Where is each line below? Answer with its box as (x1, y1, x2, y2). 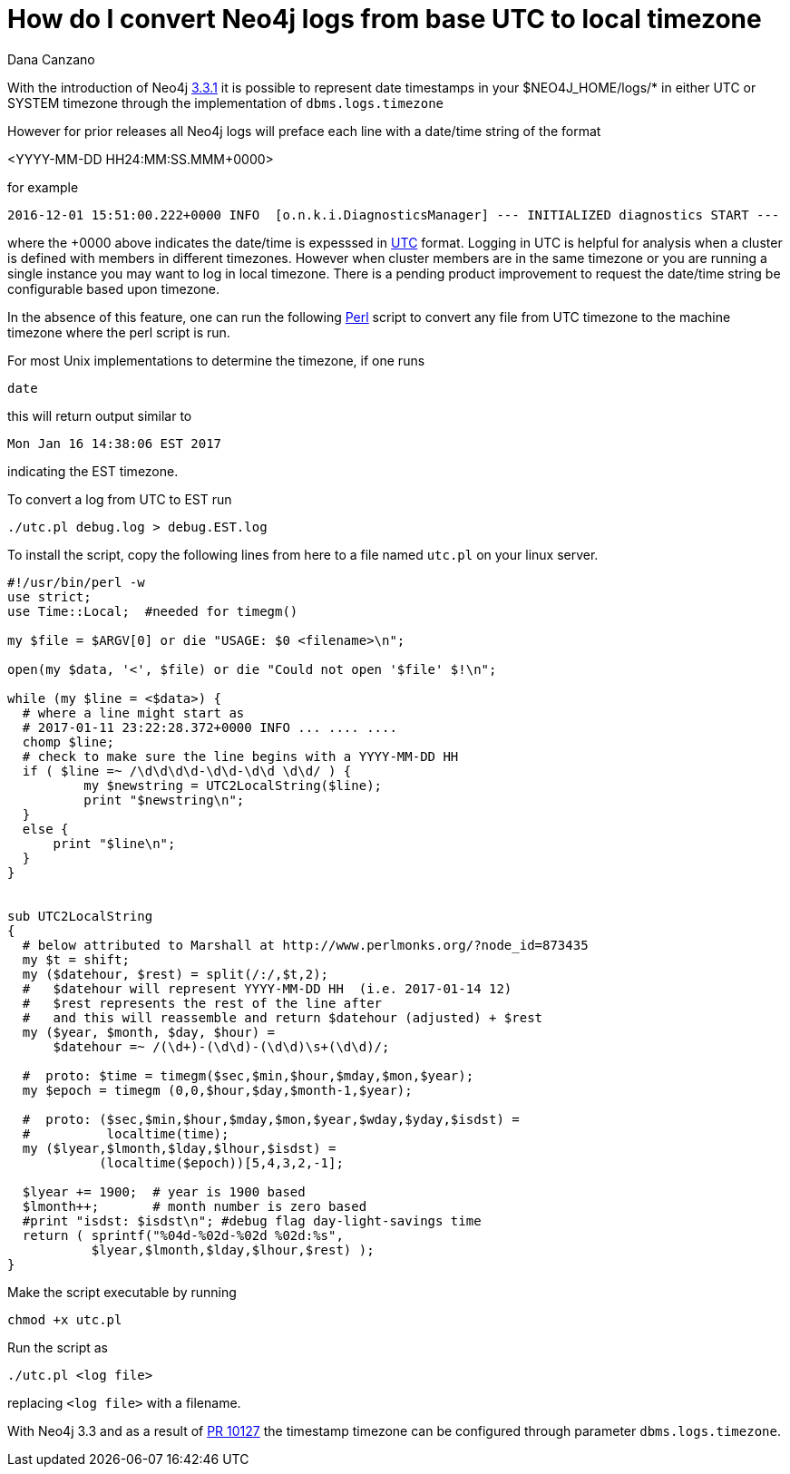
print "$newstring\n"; (83, 792, 245, 807)
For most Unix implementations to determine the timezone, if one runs (7, 352, 425, 368)
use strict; (7, 589, 92, 604)
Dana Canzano (7, 51, 95, 67)
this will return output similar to (7, 407, 192, 424)
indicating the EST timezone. (7, 463, 179, 479)
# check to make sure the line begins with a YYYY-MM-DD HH (22, 748, 459, 764)
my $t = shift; (22, 952, 130, 967)
